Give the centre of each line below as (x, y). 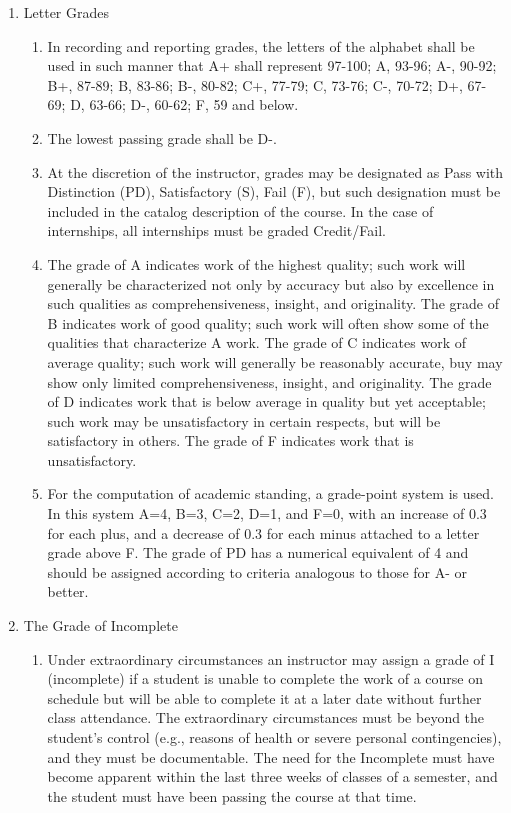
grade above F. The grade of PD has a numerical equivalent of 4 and (258, 552)
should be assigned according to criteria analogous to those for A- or (257, 571)
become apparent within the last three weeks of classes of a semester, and (272, 776)
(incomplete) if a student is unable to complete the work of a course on (265, 678)
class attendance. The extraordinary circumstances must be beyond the (266, 717)
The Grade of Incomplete (100, 625)
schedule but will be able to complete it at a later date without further (264, 697)
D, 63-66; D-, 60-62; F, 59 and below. (184, 104)
